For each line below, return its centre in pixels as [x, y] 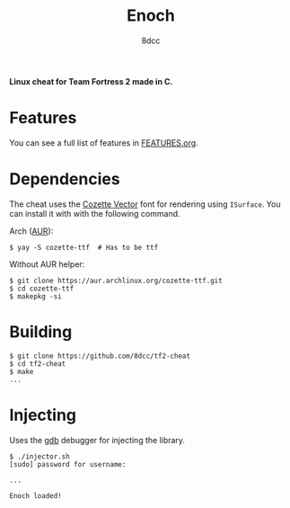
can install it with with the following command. [95, 213]
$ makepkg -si [36, 296]
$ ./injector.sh [40, 456]
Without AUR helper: [47, 264]
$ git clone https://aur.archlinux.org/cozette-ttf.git [116, 281]
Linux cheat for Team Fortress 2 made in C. [91, 81]
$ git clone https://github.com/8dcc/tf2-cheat [100, 356]
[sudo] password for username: [68, 464]
